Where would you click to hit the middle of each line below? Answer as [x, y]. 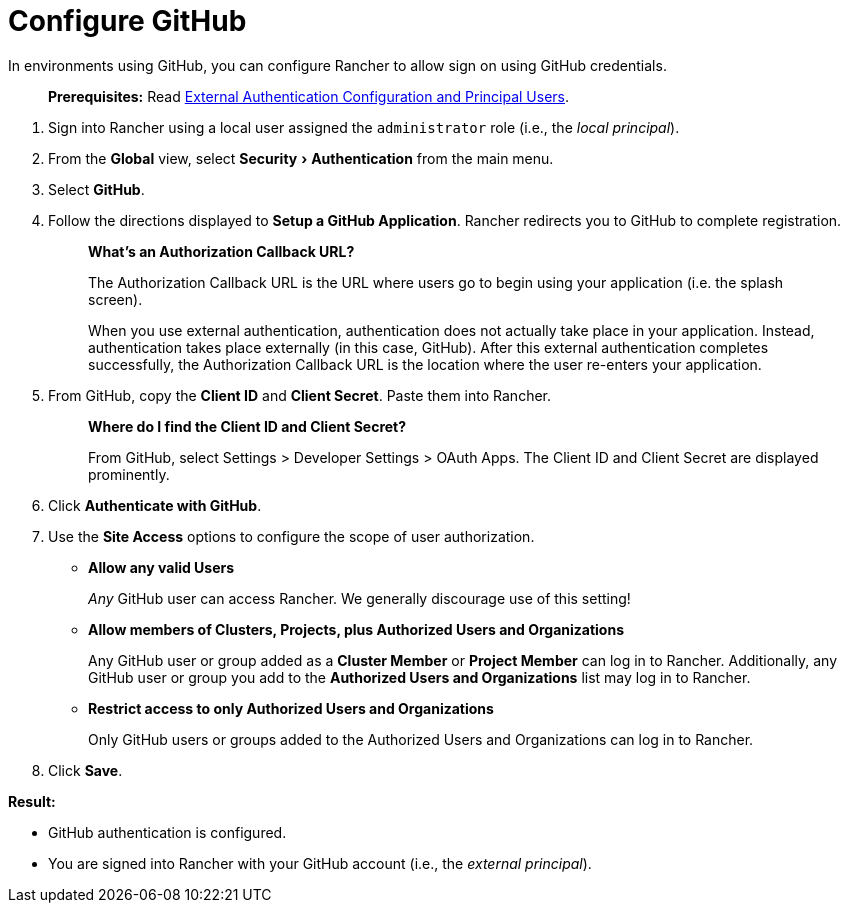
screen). [115, 299]
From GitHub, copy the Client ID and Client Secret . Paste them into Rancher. [299, 395]
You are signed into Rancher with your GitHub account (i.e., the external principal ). [320, 863]
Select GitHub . [96, 189]
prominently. [129, 474]
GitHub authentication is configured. [167, 832]
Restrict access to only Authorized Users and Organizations [291, 708]
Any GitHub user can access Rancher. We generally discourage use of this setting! [359, 598]
